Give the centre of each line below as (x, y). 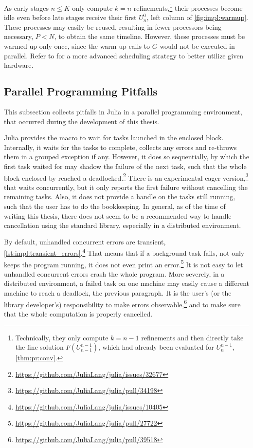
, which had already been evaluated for (156, 347)
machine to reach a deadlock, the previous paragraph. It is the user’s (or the (118, 293)
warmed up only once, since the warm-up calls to (77, 46)
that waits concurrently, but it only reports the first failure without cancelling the (126, 187)
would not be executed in (197, 46)
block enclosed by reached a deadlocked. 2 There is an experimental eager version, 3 (126, 177)
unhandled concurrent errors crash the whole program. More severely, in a (114, 273)
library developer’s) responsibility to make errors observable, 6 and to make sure (122, 303)
